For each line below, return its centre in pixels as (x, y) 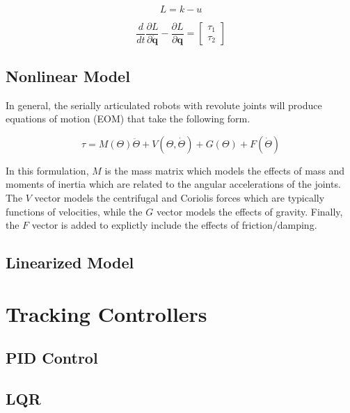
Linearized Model (70, 262)
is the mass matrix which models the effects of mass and (225, 170)
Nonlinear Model (68, 75)
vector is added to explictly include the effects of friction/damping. (174, 225)
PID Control (52, 358)
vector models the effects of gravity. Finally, (249, 211)
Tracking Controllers (106, 313)
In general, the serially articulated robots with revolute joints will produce (164, 105)
